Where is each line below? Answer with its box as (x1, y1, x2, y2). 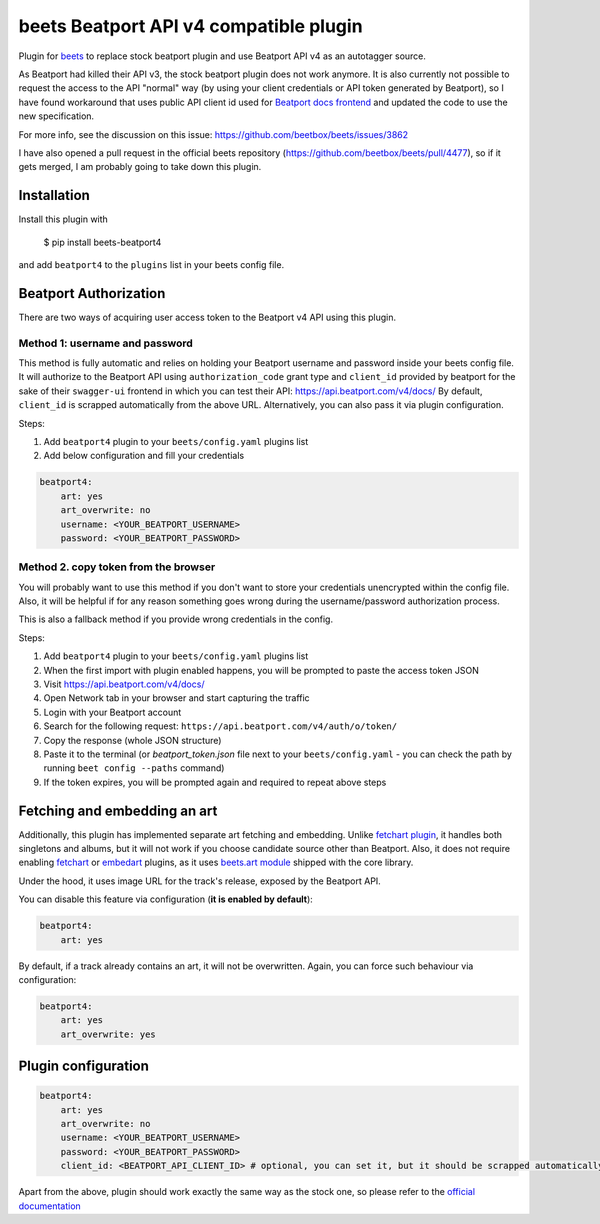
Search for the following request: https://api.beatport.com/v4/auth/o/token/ (43, 720, 398, 732)
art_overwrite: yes (60, 1028, 157, 1040)
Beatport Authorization (18, 285, 166, 302)
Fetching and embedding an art (18, 802, 218, 819)
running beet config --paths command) (43, 762, 225, 774)
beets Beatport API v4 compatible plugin (18, 15, 364, 37)
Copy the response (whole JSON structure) (43, 734, 222, 746)
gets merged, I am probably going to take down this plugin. (18, 161, 262, 173)
